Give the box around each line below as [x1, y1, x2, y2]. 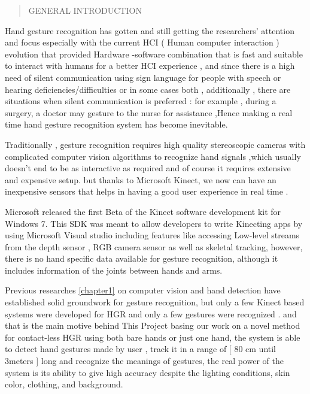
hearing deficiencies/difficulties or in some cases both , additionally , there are [5, 83, 291, 95]
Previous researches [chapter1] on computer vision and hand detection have [5, 284, 281, 296]
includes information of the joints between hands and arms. [5, 263, 223, 276]
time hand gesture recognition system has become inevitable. [5, 118, 228, 131]
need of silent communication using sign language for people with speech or [5, 71, 281, 83]
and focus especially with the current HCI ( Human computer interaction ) [5, 36, 279, 49]
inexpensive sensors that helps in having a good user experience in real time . [5, 185, 288, 198]
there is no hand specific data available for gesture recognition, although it [5, 252, 278, 265]
